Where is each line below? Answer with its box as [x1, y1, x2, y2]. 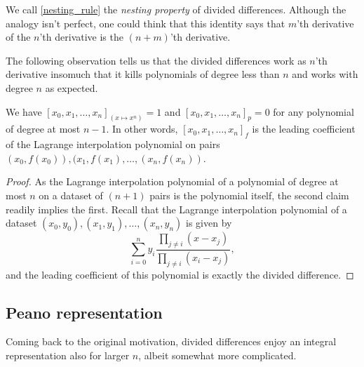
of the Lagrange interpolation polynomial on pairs [6, 137, 220, 152]
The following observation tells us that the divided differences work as [6, 53, 306, 67]
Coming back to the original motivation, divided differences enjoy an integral [6, 334, 337, 349]
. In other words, [106, 121, 178, 136]
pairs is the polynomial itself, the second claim [149, 188, 349, 202]
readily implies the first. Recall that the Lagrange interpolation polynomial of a [6, 201, 347, 216]
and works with [292, 67, 358, 81]
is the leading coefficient [252, 121, 356, 136]
